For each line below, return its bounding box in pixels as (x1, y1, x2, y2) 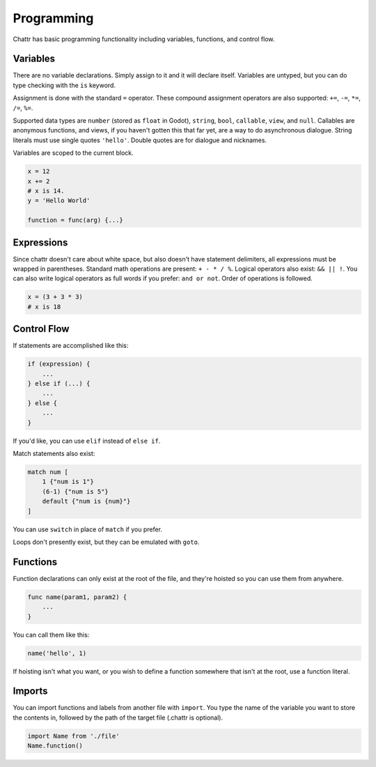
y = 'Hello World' (27, 197, 91, 205)
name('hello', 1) (27, 649, 87, 657)
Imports (13, 685, 48, 697)
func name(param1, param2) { (27, 593, 127, 601)
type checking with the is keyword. (13, 81, 116, 89)
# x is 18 (27, 303, 61, 310)
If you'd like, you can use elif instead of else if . (13, 436, 161, 445)
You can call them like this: (13, 630, 90, 639)
